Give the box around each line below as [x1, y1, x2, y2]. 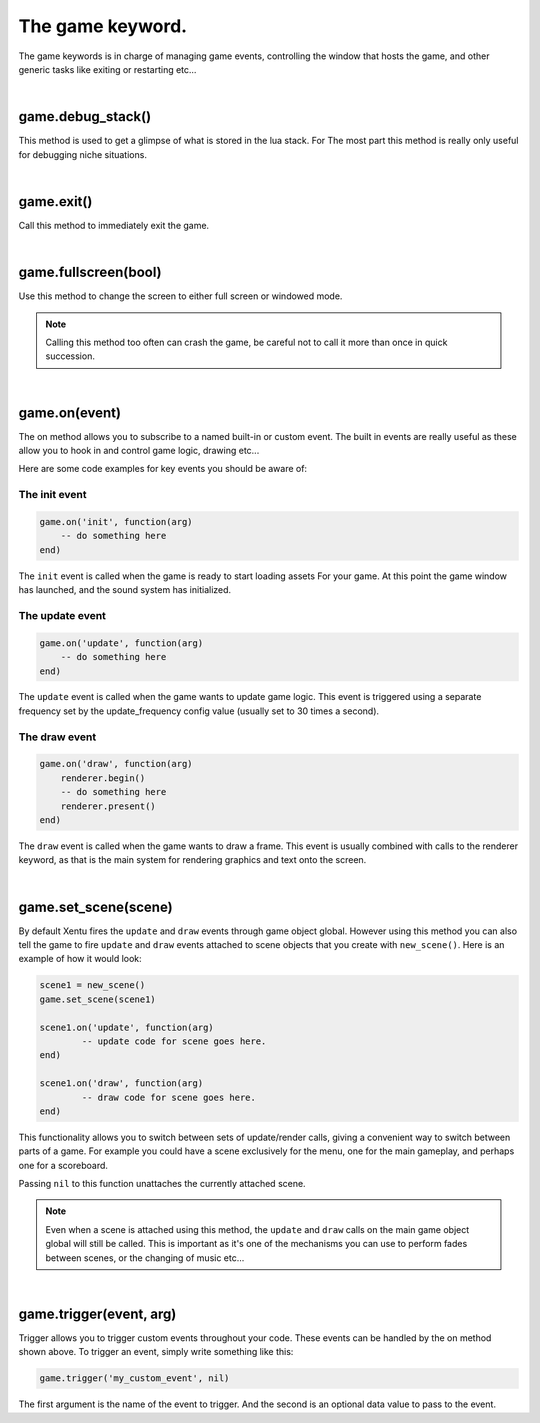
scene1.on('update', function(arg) [39, 1021, 214, 1033]
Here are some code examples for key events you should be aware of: [18, 463, 308, 475]
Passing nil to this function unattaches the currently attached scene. [18, 1178, 306, 1190]
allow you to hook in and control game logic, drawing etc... [18, 445, 260, 457]
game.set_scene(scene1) [39, 993, 157, 1005]
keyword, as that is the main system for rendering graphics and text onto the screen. [18, 854, 367, 866]
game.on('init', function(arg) [39, 516, 194, 528]
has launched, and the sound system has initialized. [18, 584, 232, 596]
